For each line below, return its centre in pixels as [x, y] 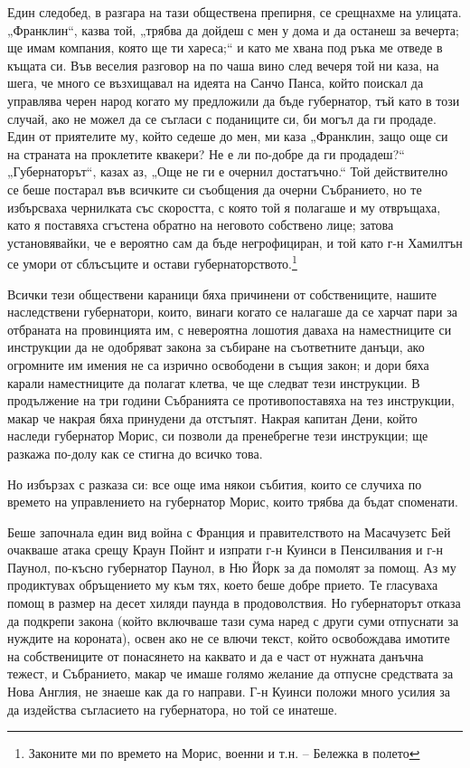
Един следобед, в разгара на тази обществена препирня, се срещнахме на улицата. [235, 12]
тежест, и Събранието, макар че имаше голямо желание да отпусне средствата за [230, 673]
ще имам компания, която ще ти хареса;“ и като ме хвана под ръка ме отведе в [225, 47]
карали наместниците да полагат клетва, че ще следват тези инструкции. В [214, 382]
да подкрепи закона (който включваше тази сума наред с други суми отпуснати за [233, 620]
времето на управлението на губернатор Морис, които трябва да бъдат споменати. [233, 502]
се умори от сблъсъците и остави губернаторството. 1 [152, 262]
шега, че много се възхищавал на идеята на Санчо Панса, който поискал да [216, 83]
